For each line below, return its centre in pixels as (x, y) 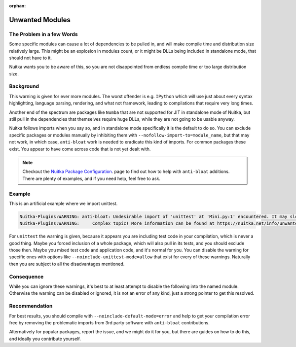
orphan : (18, 6)
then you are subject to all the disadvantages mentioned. (67, 264)
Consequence (26, 277)
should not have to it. (30, 58)
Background (24, 86)
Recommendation (31, 306)
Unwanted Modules (40, 20)
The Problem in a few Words (44, 34)
